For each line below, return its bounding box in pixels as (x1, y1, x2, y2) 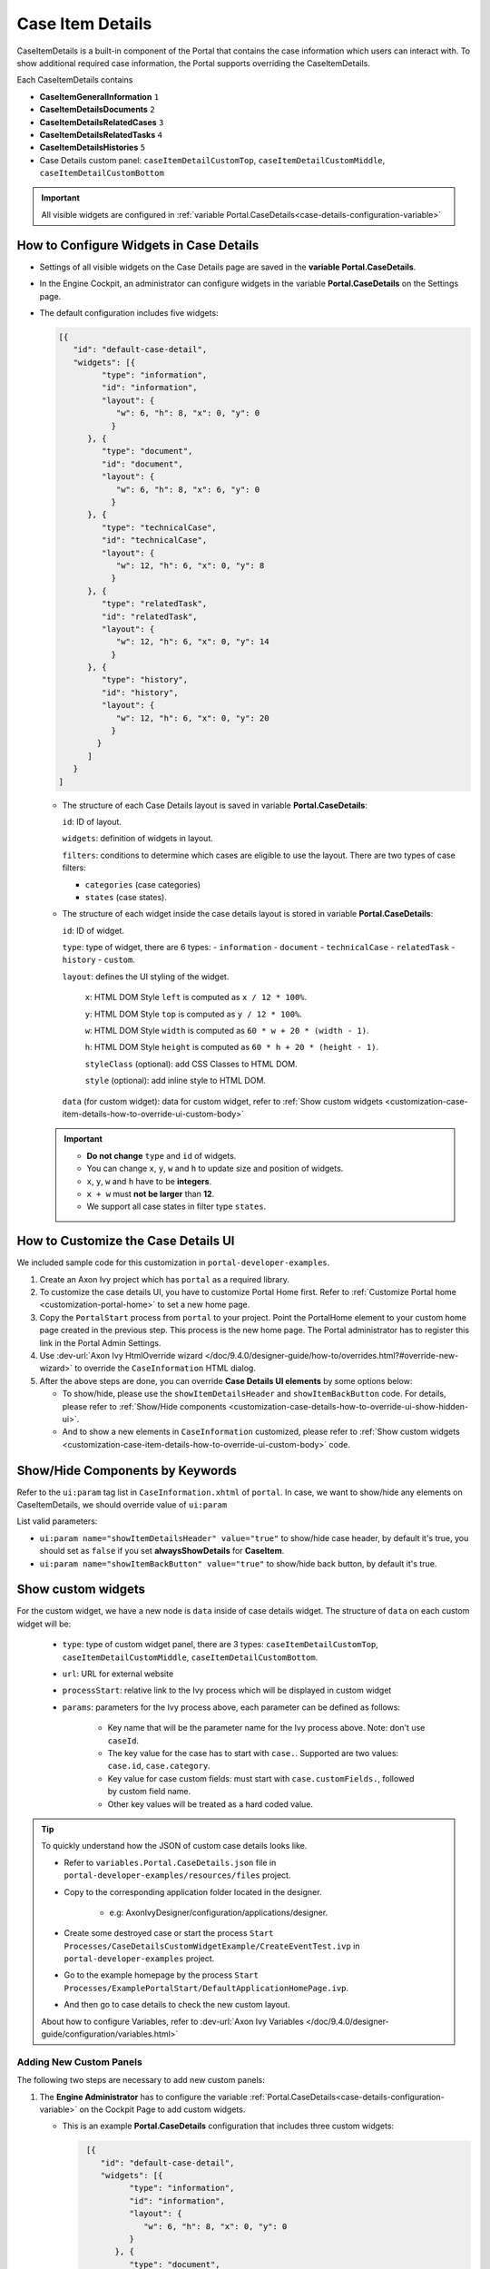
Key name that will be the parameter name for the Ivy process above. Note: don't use (107, 1723, 426, 1734)
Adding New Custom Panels (16, 2056, 142, 2068)
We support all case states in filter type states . (86, 1201, 267, 1212)
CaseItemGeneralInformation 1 (39, 91, 160, 102)
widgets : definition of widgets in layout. (62, 833, 213, 844)
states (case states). (84, 891, 167, 902)
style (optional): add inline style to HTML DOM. (84, 1076, 267, 1086)
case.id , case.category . (107, 1761, 211, 1772)
